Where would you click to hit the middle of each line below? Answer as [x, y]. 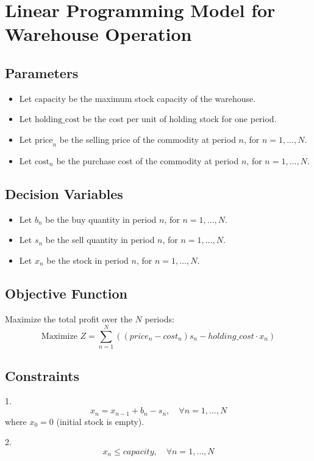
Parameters [42, 72]
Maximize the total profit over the [69, 318]
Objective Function [66, 293]
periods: [159, 318]
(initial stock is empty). [100, 421]
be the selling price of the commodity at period [148, 139]
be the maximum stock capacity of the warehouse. [162, 98]
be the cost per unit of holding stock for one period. [180, 119]
